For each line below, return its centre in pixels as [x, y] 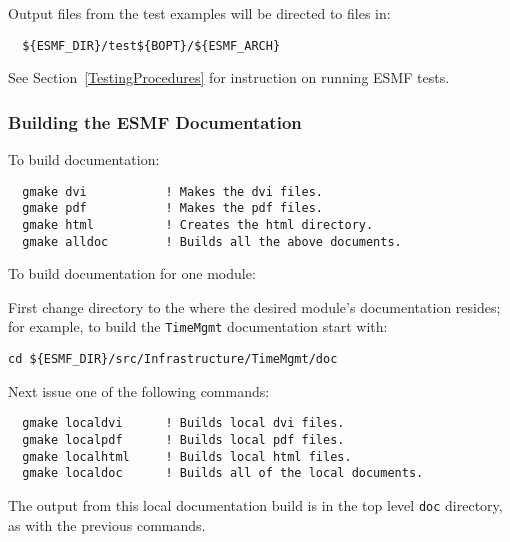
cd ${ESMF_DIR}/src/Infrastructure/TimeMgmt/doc [173, 359]
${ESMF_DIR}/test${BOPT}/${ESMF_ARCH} [151, 45]
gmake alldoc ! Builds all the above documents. [212, 241]
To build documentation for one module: [132, 273]
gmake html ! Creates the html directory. [198, 224]
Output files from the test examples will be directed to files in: [199, 13]
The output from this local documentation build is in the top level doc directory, [255, 505]
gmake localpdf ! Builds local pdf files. [183, 440]
